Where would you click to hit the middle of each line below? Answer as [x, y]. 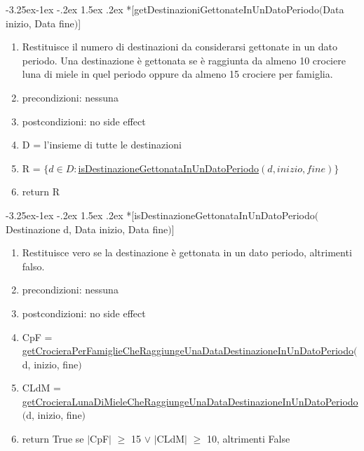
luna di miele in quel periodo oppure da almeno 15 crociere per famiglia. [177, 74]
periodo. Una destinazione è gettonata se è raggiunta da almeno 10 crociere [184, 60]
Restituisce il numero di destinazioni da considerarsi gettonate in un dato [180, 47]
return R [41, 192]
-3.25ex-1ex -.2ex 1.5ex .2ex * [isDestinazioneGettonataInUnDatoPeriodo [160, 215]
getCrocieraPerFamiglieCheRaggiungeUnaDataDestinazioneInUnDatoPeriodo [188, 351]
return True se [53, 439]
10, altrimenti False [248, 439]
